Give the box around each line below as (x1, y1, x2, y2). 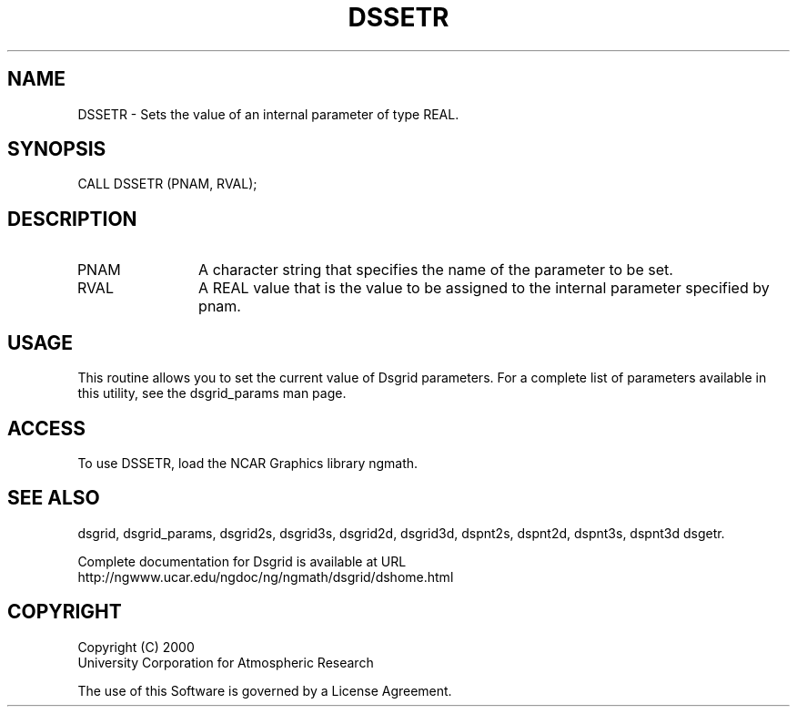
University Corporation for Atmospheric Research (77, 654, 374, 670)
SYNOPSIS (7, 138, 106, 161)
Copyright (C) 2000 (77, 638, 195, 655)
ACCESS (7, 416, 86, 440)
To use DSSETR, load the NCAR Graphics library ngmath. (77, 454, 419, 471)
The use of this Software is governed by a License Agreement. (77, 682, 452, 699)
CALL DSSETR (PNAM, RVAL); (77, 176, 257, 192)
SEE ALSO (7, 486, 100, 510)
